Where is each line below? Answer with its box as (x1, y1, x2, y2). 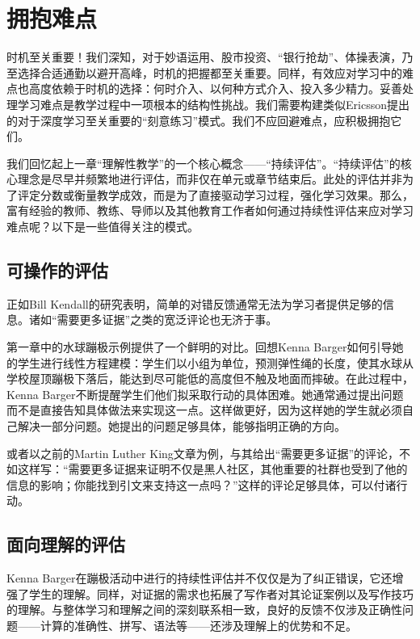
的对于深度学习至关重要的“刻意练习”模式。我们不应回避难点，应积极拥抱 (6, 111, 391, 128)
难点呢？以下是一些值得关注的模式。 (6, 218, 199, 235)
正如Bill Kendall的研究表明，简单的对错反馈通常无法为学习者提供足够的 (6, 295, 383, 312)
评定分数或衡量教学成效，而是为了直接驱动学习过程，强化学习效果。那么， (17, 186, 414, 203)
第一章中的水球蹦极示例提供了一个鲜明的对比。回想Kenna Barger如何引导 (6, 338, 393, 355)
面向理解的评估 (6, 532, 125, 557)
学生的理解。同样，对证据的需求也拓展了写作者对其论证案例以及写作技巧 (28, 585, 414, 602)
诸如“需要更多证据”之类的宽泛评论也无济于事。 (28, 311, 278, 328)
